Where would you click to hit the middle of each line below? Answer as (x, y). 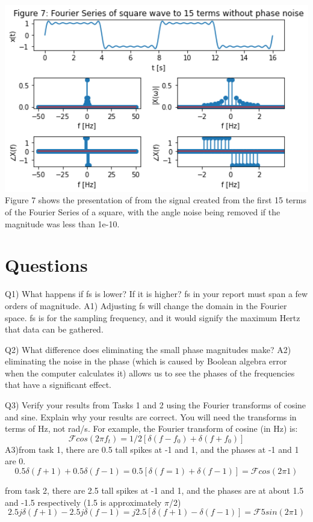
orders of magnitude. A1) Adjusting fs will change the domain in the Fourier (146, 305)
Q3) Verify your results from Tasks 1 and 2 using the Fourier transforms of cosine (156, 405)
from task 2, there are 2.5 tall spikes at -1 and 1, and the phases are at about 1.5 (154, 490)
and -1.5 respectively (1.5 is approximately (83, 502)
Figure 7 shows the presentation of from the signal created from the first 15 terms (156, 200)
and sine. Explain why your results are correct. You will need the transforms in (151, 416)
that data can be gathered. (54, 329)
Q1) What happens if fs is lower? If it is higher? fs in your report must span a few (156, 294)
